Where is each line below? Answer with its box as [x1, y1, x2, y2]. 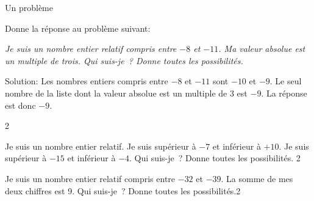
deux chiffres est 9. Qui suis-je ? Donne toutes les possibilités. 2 [5, 184, 241, 197]
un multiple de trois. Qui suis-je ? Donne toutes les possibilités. [5, 54, 243, 67]
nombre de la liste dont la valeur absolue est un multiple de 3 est [5, 86, 248, 99]
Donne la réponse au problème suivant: [5, 21, 151, 34]
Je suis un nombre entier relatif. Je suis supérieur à [5, 139, 196, 152]
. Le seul [269, 75, 302, 87]
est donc [5, 98, 36, 111]
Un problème [5, 1, 53, 13]
